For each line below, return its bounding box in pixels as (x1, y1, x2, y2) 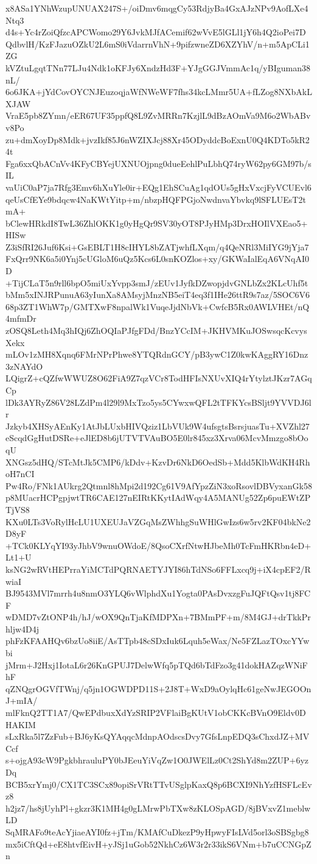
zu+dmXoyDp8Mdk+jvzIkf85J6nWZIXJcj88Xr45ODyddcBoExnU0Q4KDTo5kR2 (5, 133, 310, 146)
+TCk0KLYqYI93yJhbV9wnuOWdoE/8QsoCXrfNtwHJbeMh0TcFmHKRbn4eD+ (5, 539, 312, 551)
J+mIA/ (5, 694, 38, 707)
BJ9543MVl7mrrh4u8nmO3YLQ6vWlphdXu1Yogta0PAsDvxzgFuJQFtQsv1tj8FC (5, 587, 311, 600)
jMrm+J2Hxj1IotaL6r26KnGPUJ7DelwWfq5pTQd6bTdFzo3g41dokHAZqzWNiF (5, 658, 308, 671)
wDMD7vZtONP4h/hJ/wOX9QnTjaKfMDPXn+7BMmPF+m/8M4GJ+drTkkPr (5, 611, 311, 623)
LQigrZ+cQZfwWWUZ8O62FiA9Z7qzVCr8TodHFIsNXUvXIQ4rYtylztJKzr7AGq (5, 372, 312, 384)
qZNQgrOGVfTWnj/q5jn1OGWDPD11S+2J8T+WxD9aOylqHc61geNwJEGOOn (5, 682, 312, 695)
